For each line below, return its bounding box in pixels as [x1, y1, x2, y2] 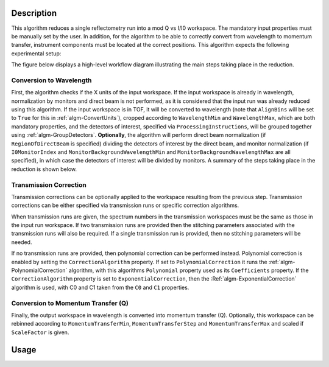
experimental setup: [11, 49, 62, 57]
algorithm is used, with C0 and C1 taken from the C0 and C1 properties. [11, 284, 189, 291]
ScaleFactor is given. [11, 329, 69, 336]
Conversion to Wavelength [11, 76, 92, 85]
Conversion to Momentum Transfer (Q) [11, 299, 129, 307]
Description [11, 8, 57, 18]
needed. [11, 238, 32, 246]
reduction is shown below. [11, 165, 77, 173]
